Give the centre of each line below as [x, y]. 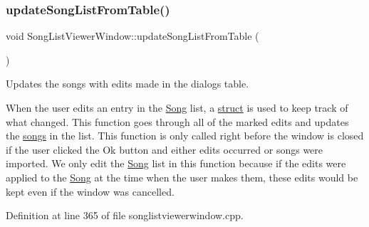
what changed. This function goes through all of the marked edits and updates [177, 121]
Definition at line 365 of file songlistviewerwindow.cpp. [125, 215]
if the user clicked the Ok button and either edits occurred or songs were [165, 149]
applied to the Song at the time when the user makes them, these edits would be [182, 177]
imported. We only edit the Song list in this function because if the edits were [176, 163]
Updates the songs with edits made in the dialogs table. [128, 84]
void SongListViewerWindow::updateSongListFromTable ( [132, 36]
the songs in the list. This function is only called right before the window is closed [185, 136]
